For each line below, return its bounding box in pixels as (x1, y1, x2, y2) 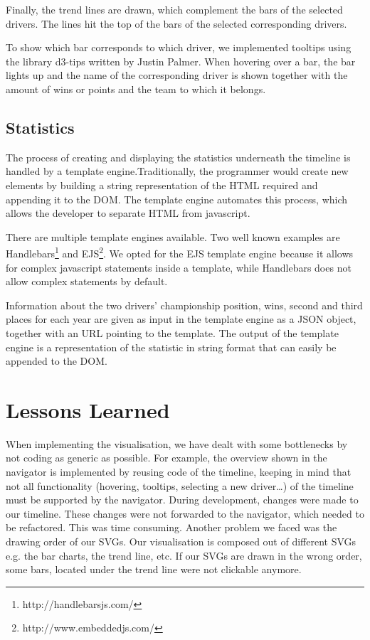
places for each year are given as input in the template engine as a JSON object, (6, 311, 356, 326)
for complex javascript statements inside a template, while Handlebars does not (6, 260, 351, 274)
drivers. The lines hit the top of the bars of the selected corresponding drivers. (6, 16, 347, 31)
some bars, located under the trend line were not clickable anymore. (6, 562, 302, 577)
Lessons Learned (6, 395, 170, 424)
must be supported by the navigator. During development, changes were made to (6, 492, 359, 507)
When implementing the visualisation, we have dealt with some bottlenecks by (6, 436, 348, 451)
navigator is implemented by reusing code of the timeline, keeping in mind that (6, 464, 351, 479)
